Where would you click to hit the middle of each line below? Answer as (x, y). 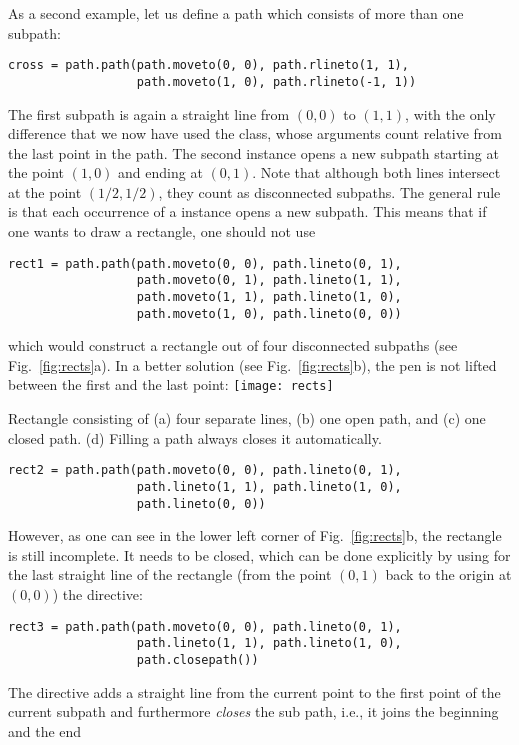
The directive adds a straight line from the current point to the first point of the (254, 691)
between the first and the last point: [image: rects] (171, 384)
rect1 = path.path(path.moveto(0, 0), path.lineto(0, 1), (205, 263)
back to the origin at (448, 574)
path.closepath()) (197, 659)
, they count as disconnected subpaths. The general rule (329, 191)
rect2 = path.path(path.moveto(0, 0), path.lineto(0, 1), (205, 470)
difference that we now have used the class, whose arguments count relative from (255, 133)
